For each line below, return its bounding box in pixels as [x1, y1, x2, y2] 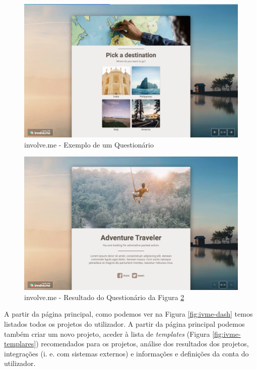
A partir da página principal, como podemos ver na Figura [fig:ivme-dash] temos [4, 309, 253, 319]
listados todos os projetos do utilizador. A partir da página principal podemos [4, 318, 245, 329]
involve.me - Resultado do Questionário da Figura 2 [24, 291, 184, 302]
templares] [4, 338, 36, 349]
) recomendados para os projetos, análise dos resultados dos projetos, [36, 338, 249, 349]
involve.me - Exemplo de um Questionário [24, 139, 154, 150]
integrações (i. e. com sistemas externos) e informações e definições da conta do [4, 348, 249, 358]
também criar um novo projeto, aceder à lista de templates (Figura [4, 328, 210, 339]
